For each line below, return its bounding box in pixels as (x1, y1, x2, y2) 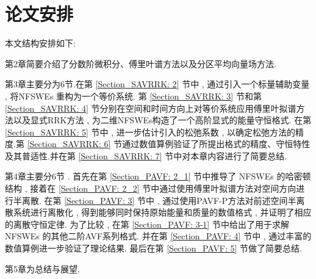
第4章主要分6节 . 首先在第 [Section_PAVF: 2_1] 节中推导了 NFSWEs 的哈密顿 (5, 170, 311, 183)
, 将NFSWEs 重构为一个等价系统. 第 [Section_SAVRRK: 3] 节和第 (5, 89, 262, 102)
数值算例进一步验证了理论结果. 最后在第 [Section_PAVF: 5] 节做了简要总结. (5, 242, 302, 255)
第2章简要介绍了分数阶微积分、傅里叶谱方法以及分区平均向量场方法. (5, 57, 276, 70)
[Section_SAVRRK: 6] (27, 137, 111, 150)
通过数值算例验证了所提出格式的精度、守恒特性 (122, 137, 311, 150)
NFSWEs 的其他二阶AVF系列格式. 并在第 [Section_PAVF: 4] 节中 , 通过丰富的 (5, 230, 312, 242)
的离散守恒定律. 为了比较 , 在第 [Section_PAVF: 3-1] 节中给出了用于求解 (5, 217, 289, 230)
